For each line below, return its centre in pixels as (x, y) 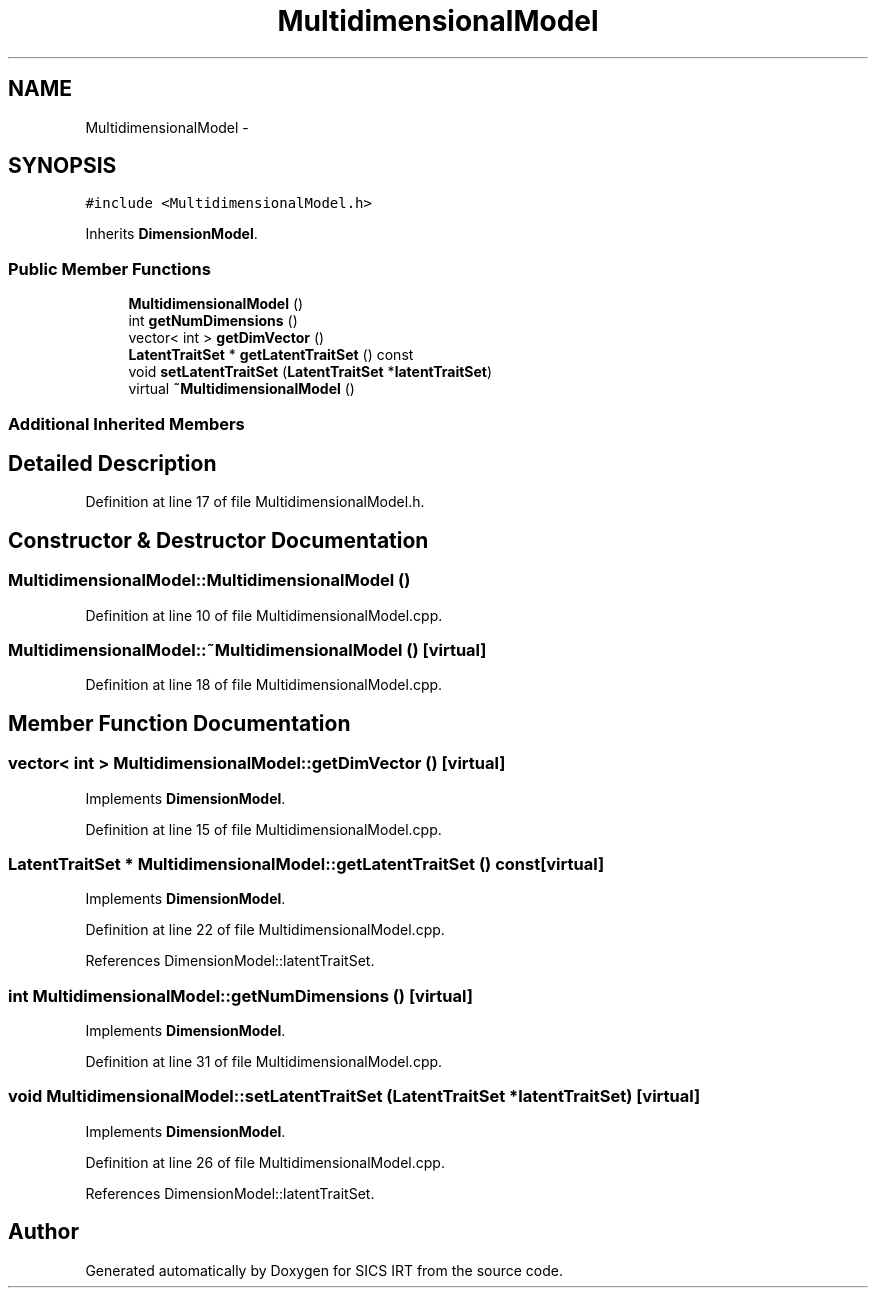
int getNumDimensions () (213, 321)
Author (43, 1232)
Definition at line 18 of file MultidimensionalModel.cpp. (264, 685)
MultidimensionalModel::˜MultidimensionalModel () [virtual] (247, 650)
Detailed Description (112, 463)
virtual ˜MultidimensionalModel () (241, 389)
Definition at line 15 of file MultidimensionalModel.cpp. (263, 829)
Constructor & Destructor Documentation (218, 540)
